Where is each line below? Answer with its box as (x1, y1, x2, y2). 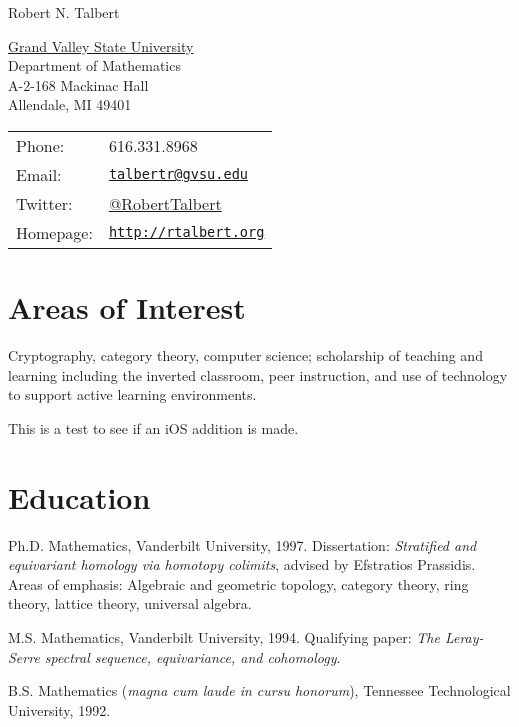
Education (8, 476, 151, 517)
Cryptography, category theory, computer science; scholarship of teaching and (8, 345, 483, 366)
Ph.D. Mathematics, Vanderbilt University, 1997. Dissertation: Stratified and (8, 534, 477, 555)
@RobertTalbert (108, 191, 222, 215)
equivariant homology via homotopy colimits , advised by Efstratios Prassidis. (8, 554, 476, 575)
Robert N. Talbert (8, 2, 120, 22)
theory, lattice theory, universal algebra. (8, 593, 252, 614)
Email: (16, 162, 62, 186)
